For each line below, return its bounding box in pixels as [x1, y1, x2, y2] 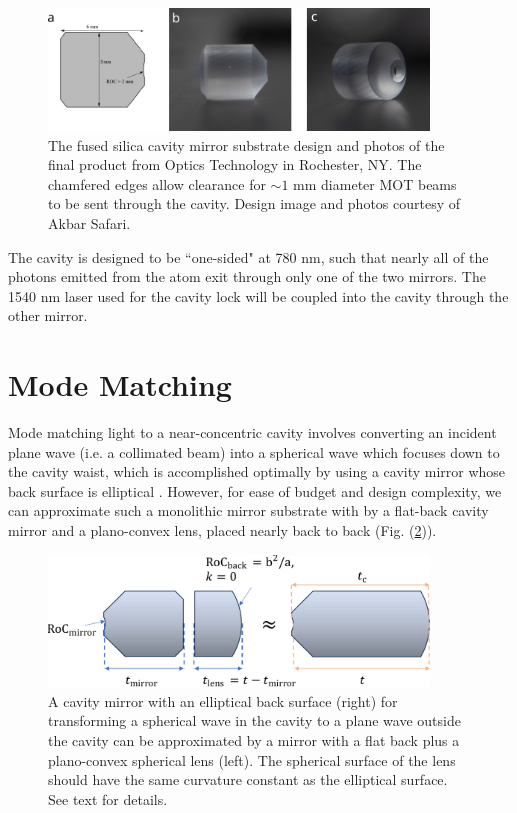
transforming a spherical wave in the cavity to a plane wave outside [48, 710, 461, 731]
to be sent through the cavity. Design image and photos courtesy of [48, 193, 461, 214]
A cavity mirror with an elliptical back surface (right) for [48, 690, 398, 711]
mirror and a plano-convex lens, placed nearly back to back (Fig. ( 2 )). [8, 520, 437, 540]
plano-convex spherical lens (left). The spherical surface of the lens [48, 749, 456, 770]
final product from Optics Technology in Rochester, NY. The [48, 154, 422, 175]
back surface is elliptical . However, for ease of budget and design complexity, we [8, 480, 502, 501]
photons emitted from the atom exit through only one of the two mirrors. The [8, 266, 486, 287]
